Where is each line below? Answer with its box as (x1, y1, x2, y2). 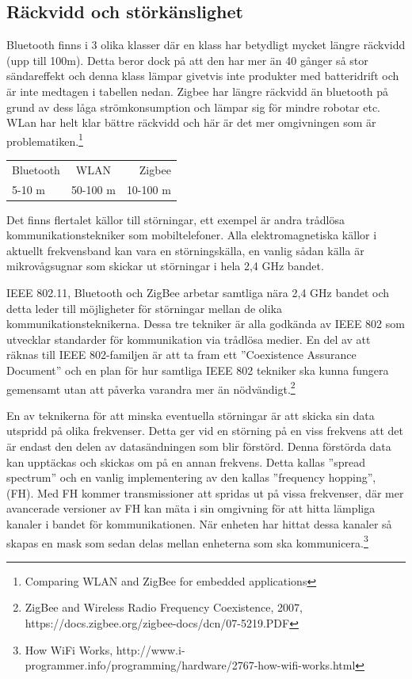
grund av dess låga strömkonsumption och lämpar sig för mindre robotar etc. (6, 98, 381, 115)
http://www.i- (116, 641, 185, 658)
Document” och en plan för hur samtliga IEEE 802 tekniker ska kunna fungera (6, 362, 389, 379)
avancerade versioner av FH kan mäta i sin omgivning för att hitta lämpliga (6, 500, 376, 517)
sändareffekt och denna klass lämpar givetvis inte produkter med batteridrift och (6, 67, 399, 84)
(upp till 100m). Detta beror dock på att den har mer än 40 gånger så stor (6, 51, 368, 68)
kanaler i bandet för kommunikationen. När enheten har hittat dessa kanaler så (6, 516, 392, 532)
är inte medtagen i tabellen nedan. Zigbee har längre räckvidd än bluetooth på (6, 82, 389, 99)
